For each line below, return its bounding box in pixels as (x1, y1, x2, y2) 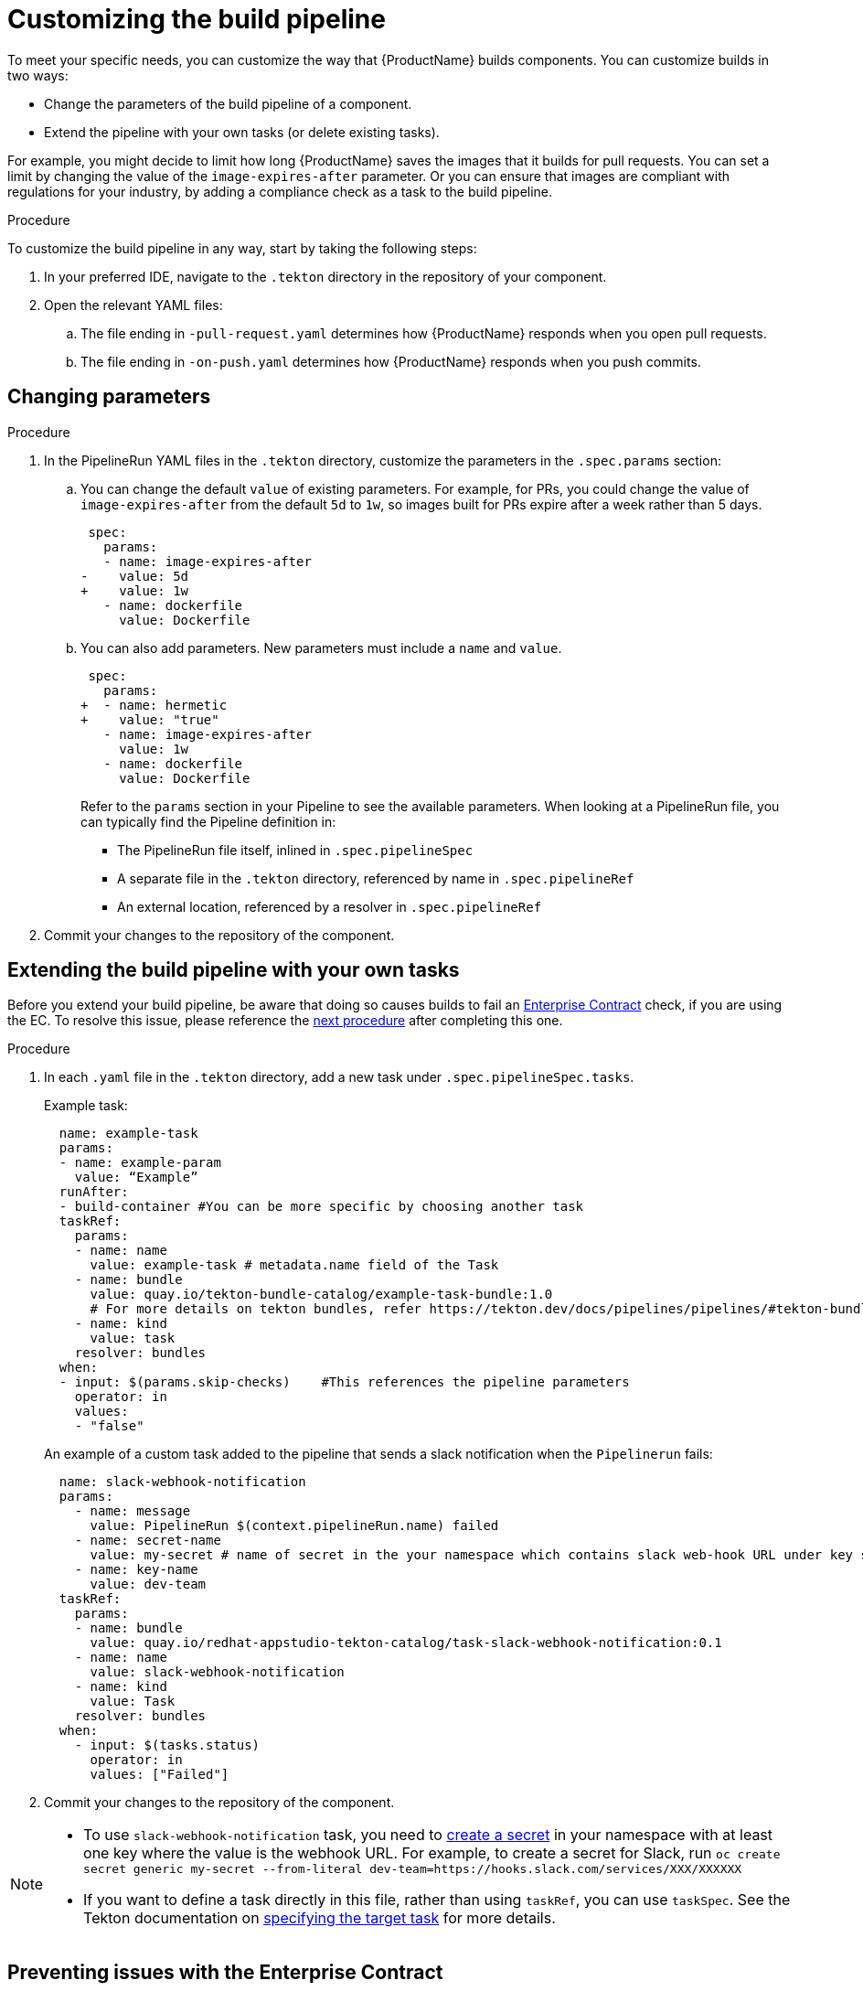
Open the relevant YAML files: (44, 296, 223, 313)
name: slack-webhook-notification (59, 1474, 306, 1490)
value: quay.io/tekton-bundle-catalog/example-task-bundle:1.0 (90, 1287, 553, 1302)
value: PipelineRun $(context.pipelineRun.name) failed (90, 1518, 499, 1534)
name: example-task (59, 1126, 198, 1141)
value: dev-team (90, 1577, 207, 1592)
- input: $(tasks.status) (74, 1738, 261, 1753)
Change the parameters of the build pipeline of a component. (44, 95, 412, 112)
